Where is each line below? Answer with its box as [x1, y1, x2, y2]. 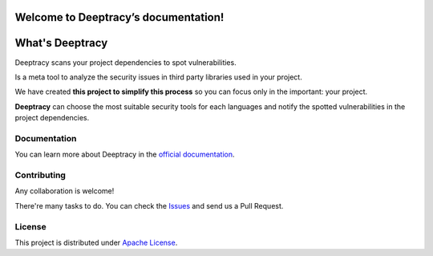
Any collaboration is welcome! [14, 186, 115, 196]
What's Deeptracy [14, 36, 108, 50]
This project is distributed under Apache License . [14, 238, 178, 247]
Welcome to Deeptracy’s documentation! [14, 10, 225, 24]
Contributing [14, 169, 66, 181]
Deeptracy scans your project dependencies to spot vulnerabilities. [14, 57, 237, 67]
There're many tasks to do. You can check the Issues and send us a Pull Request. [14, 201, 284, 210]
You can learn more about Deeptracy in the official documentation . [14, 149, 236, 160]
